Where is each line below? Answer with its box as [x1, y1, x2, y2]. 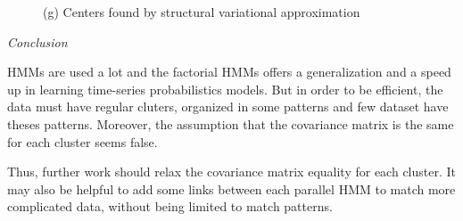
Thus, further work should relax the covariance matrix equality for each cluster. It [7, 162, 456, 181]
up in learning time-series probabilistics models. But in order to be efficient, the [7, 79, 443, 98]
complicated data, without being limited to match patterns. [7, 197, 333, 216]
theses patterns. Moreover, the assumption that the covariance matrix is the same [7, 114, 454, 133]
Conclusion [7, 32, 68, 51]
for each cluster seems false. [7, 132, 158, 151]
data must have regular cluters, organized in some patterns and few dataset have [7, 97, 449, 116]
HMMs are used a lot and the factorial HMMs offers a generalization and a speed [7, 62, 451, 81]
